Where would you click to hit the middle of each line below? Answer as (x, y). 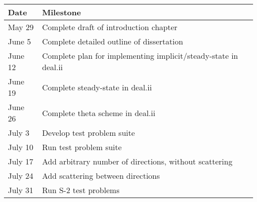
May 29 (21, 27)
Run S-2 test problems (81, 190)
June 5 (20, 41)
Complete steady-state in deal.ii (97, 87)
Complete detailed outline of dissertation (113, 41)
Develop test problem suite (88, 133)
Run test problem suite (82, 147)
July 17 (21, 161)
